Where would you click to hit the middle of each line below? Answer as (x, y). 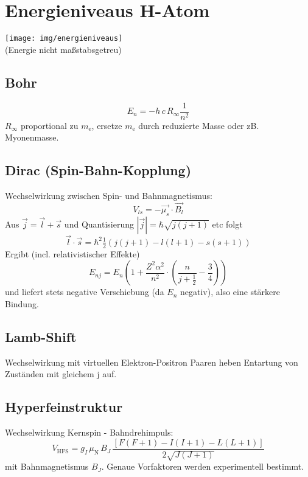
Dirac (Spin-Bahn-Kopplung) (98, 170)
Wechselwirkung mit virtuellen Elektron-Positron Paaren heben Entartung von (152, 362)
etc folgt (227, 224)
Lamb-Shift (41, 336)
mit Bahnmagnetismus (47, 466)
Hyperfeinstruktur (64, 407)
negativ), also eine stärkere (230, 292)
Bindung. (22, 303)
